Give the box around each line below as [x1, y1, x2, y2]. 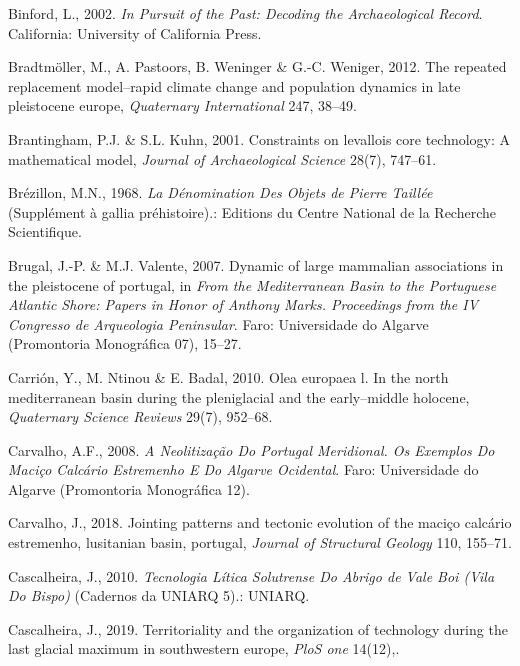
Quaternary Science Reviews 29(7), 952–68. [8, 406, 273, 427]
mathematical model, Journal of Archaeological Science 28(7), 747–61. [8, 148, 437, 169]
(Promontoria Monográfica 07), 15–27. [8, 333, 242, 354]
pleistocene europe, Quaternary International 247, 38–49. [8, 95, 357, 116]
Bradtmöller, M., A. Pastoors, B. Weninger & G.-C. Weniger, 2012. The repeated [8, 56, 507, 77]
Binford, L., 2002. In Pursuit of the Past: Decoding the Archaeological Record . [8, 3, 483, 23]
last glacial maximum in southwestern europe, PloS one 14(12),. [8, 638, 400, 659]
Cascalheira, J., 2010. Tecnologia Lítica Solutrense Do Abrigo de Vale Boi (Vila [8, 565, 495, 586]
